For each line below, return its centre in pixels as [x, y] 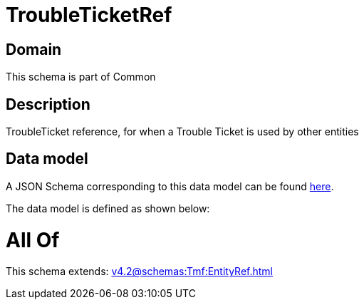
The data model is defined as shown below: [108, 208]
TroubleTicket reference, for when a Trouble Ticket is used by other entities [182, 132]
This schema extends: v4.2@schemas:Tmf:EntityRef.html [140, 272]
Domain [34, 49]
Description [48, 104]
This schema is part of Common [81, 77]
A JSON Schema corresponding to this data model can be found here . [170, 186]
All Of [33, 240]
